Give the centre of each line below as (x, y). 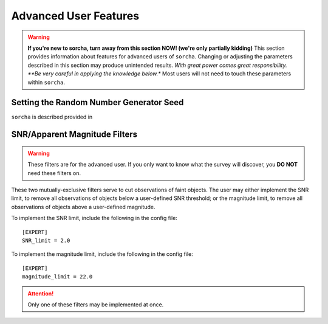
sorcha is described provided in (52, 117)
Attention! (41, 293)
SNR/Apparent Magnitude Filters (74, 135)
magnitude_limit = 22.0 (57, 277)
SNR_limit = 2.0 (46, 240)
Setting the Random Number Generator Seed (97, 102)
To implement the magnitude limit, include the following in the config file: (102, 254)
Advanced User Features (75, 16)
